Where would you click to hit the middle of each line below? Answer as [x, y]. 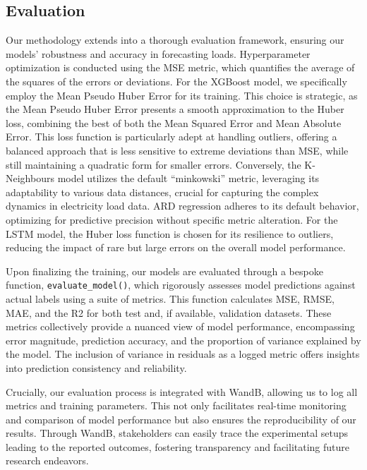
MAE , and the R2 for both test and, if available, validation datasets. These [169, 312]
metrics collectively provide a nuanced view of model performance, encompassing [180, 326]
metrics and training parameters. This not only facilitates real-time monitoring [176, 405]
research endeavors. [47, 460]
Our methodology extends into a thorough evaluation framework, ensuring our [175, 40]
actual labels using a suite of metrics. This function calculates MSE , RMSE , [170, 298]
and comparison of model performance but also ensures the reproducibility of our [181, 419]
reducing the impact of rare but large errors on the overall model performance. [176, 247]
